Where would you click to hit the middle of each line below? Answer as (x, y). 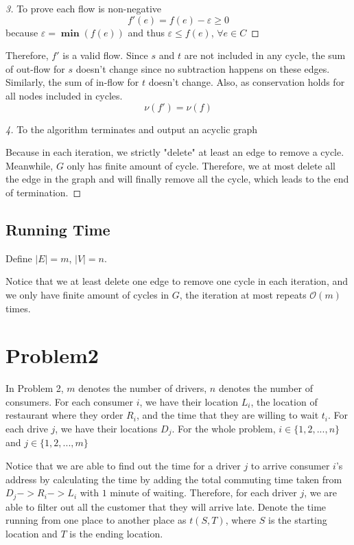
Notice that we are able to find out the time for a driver (123, 466)
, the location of (284, 401)
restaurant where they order (64, 415)
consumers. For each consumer (70, 401)
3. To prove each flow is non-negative (83, 8)
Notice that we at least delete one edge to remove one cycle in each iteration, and (177, 281)
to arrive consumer (290, 466)
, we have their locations (106, 429)
